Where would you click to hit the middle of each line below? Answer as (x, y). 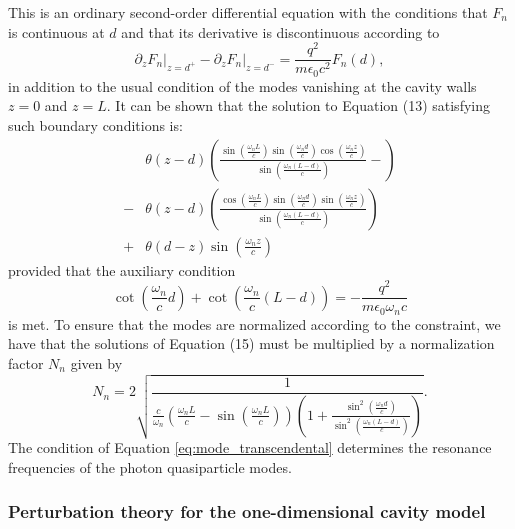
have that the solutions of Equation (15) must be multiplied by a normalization (251, 343)
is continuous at (56, 31)
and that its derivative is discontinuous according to (280, 31)
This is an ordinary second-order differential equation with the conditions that (248, 12)
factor (26, 363)
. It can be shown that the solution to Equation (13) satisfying (298, 105)
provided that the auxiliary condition (122, 269)
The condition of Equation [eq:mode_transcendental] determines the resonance (250, 447)
